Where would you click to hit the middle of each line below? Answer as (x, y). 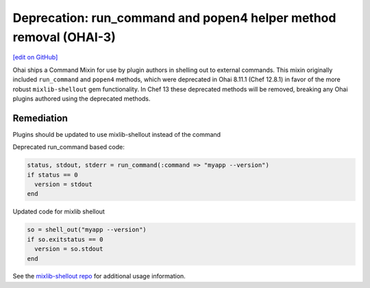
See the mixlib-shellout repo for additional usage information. (99, 276)
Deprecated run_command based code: (69, 147)
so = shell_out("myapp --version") (87, 230)
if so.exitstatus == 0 (65, 239)
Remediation (40, 118)
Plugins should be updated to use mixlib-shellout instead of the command (117, 134)
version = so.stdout (69, 249)
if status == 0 (52, 175)
